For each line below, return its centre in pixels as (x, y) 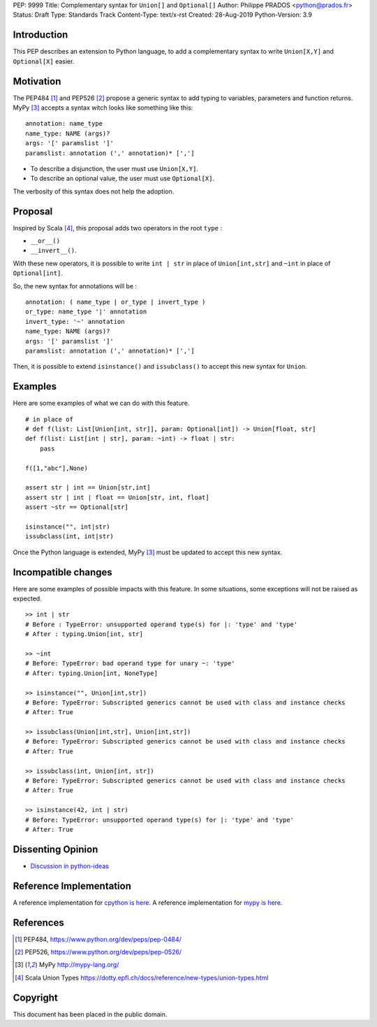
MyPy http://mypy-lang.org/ (79, 965)
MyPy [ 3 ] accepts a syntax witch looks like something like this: (103, 108)
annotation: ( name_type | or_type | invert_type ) (116, 302)
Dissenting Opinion (56, 849)
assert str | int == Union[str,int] (88, 488)
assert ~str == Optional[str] (77, 507)
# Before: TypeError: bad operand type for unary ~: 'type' (130, 664)
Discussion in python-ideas (70, 866)
